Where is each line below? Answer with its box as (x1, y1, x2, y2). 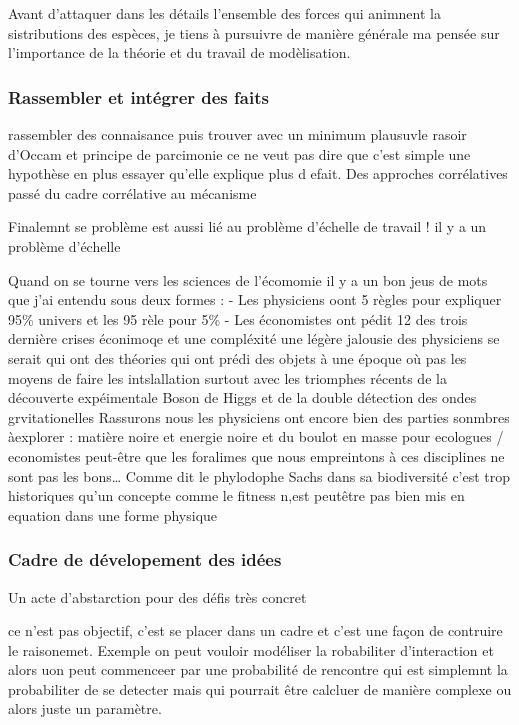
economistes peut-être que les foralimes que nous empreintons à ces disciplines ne (8, 445, 505, 466)
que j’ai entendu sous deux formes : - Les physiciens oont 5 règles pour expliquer (8, 289, 502, 310)
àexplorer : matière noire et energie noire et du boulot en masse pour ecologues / (8, 426, 504, 447)
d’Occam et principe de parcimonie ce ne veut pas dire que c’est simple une (8, 143, 471, 164)
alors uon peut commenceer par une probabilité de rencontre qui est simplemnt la (8, 659, 508, 680)
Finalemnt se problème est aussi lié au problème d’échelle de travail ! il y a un (8, 216, 487, 237)
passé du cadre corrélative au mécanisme (8, 182, 257, 203)
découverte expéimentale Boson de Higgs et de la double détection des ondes (8, 387, 477, 408)
